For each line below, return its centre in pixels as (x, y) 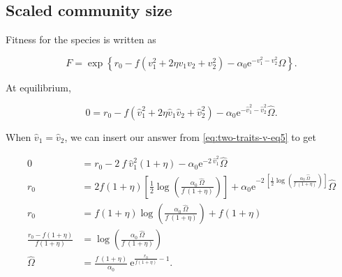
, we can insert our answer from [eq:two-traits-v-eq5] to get (190, 136)
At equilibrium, (38, 87)
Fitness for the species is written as (81, 39)
